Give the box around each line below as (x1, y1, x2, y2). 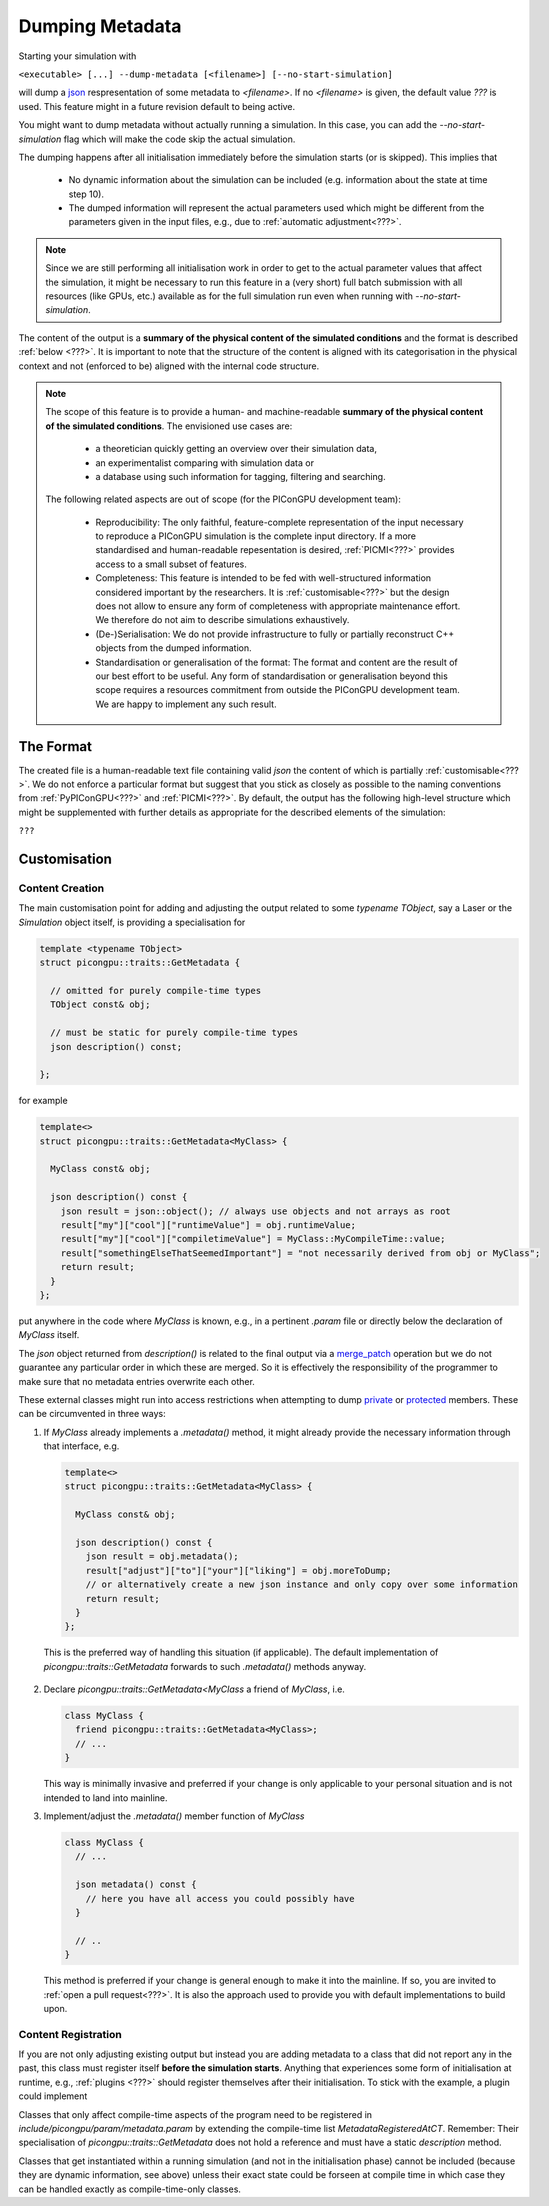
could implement (18, 2090, 88, 2102)
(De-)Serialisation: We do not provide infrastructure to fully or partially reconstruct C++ (95, 628, 455, 640)
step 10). (68, 188, 105, 200)
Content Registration (18, 2027, 122, 2041)
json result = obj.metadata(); (85, 1551, 239, 1562)
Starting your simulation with (18, 50, 137, 62)
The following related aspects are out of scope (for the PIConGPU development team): (45, 493, 402, 505)
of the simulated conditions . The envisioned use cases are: (45, 420, 293, 432)
